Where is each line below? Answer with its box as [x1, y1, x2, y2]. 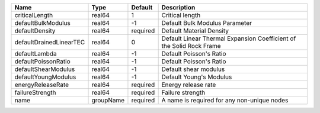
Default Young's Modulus [161, 73, 232, 81]
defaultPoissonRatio [14, 57, 71, 65]
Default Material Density [161, 27, 229, 35]
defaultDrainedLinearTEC [14, 38, 85, 46]
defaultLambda [14, 50, 57, 57]
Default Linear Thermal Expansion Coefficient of [161, 34, 296, 43]
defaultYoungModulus [14, 73, 76, 81]
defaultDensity [14, 27, 56, 35]
